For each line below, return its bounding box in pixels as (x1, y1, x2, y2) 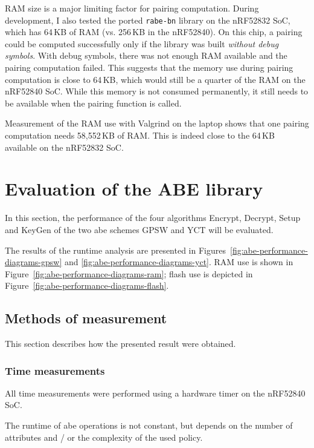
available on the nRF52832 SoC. (5, 140, 124, 153)
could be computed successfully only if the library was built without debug (5, 37, 279, 50)
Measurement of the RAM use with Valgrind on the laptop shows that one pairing (5, 117, 309, 130)
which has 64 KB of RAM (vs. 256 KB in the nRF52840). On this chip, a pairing (5, 25, 303, 38)
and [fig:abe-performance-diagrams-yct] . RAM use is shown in (64, 255, 293, 268)
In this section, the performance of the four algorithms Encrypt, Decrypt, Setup (5, 211, 301, 224)
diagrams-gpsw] (5, 255, 62, 268)
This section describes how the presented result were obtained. (5, 337, 236, 350)
